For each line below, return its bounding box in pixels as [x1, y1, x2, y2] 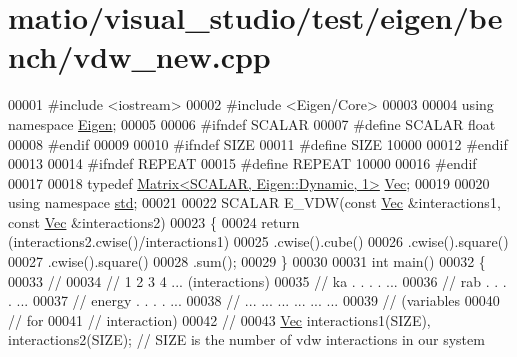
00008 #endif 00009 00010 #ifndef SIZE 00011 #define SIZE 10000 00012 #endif [8, 133, 508, 154]
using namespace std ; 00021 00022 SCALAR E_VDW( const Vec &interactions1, [8, 192, 501, 213]
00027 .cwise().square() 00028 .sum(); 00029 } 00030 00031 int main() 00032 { [8, 251, 486, 272]
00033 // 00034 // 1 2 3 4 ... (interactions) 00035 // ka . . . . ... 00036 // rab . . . [8, 270, 507, 291]
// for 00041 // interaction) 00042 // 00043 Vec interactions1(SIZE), [8, 309, 431, 330]
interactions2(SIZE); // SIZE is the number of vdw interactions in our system [8, 329, 485, 350]
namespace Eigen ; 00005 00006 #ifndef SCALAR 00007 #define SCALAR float [8, 113, 496, 134]
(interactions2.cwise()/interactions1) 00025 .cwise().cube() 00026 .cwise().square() [8, 231, 509, 252]
